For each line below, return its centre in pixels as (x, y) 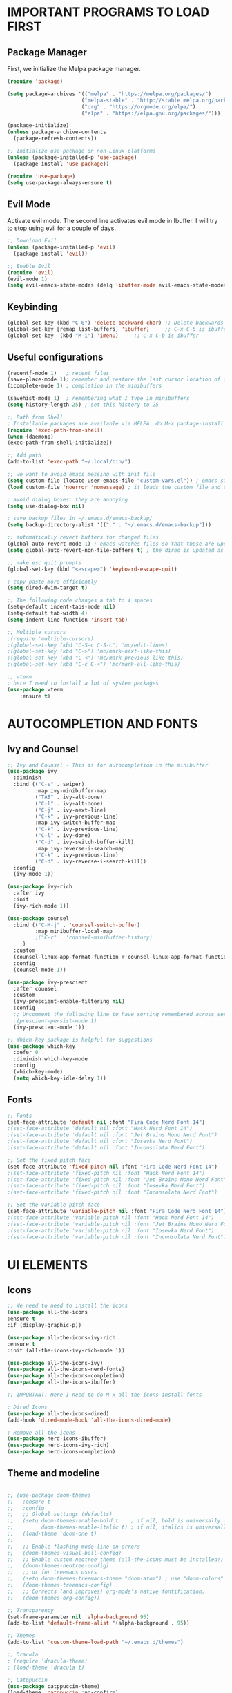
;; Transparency (30, 1610)
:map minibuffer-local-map (74, 931)
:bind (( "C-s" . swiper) (49, 785)
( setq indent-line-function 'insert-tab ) (68, 620)
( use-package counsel (38, 918)
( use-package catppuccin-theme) (54, 1686)
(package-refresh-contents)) (55, 139)
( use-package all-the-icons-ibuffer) (61, 1382)
